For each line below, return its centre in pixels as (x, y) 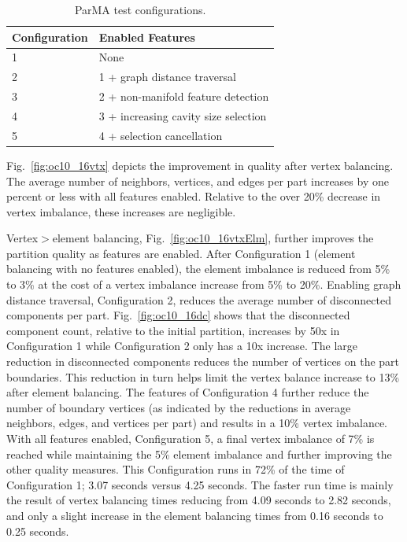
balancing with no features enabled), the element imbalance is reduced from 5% (198, 269)
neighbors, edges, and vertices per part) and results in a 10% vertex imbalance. (197, 423)
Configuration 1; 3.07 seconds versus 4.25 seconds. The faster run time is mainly (200, 484)
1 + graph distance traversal (167, 77)
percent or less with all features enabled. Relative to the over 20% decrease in (194, 196)
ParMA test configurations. (140, 9)
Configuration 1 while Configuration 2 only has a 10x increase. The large (182, 346)
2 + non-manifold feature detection (184, 96)
